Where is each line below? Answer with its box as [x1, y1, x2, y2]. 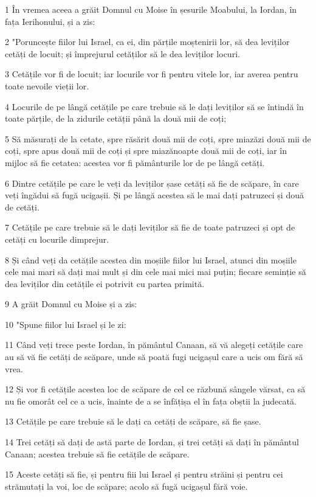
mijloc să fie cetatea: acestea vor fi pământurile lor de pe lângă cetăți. [5, 156, 265, 169]
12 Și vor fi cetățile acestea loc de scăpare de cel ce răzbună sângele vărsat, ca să [5, 383, 306, 395]
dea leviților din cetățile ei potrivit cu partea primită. [5, 277, 205, 290]
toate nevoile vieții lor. [5, 79, 89, 92]
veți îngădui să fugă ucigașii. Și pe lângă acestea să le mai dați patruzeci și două [5, 189, 304, 201]
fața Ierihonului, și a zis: [5, 15, 95, 27]
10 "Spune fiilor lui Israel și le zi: [5, 318, 126, 330]
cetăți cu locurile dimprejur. [5, 232, 109, 245]
